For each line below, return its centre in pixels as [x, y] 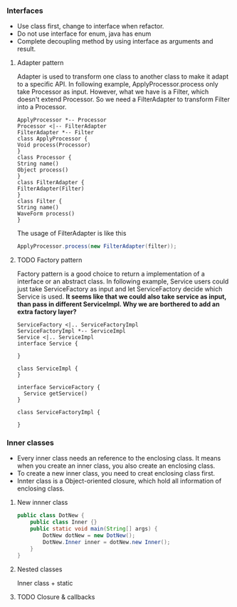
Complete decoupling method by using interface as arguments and [115, 41]
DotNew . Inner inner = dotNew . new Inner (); [107, 542]
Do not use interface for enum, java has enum [84, 34]
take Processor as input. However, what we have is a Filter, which [113, 92]
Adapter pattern [40, 63]
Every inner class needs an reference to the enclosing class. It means [119, 458]
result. [26, 49]
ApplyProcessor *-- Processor [62, 120]
